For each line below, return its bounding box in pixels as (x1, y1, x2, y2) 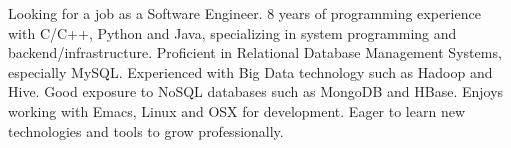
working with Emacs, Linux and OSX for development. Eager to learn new (8, 100, 466, 121)
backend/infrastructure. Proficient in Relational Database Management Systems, (8, 42, 502, 63)
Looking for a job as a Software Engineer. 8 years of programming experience (8, 3, 481, 23)
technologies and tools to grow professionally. (8, 120, 284, 141)
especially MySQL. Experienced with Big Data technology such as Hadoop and (8, 61, 493, 82)
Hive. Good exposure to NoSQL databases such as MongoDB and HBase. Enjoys (8, 81, 504, 102)
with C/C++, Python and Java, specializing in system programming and (8, 22, 457, 43)
